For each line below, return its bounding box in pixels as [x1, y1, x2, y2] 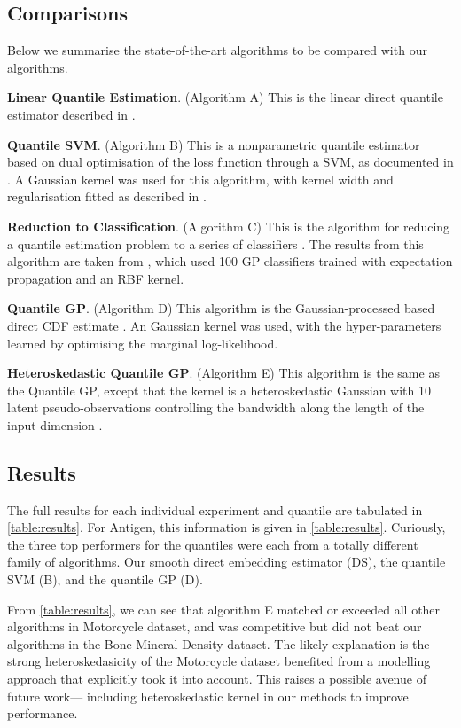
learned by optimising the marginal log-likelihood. [7, 333, 278, 352]
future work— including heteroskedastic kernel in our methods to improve [7, 686, 409, 705]
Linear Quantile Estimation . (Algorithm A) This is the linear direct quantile [7, 88, 443, 106]
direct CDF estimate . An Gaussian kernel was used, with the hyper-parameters [7, 316, 441, 334]
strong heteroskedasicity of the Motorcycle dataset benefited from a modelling [7, 652, 431, 670]
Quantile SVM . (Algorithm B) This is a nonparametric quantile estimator [7, 135, 420, 153]
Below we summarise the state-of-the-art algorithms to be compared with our [7, 41, 427, 59]
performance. [7, 704, 78, 723]
